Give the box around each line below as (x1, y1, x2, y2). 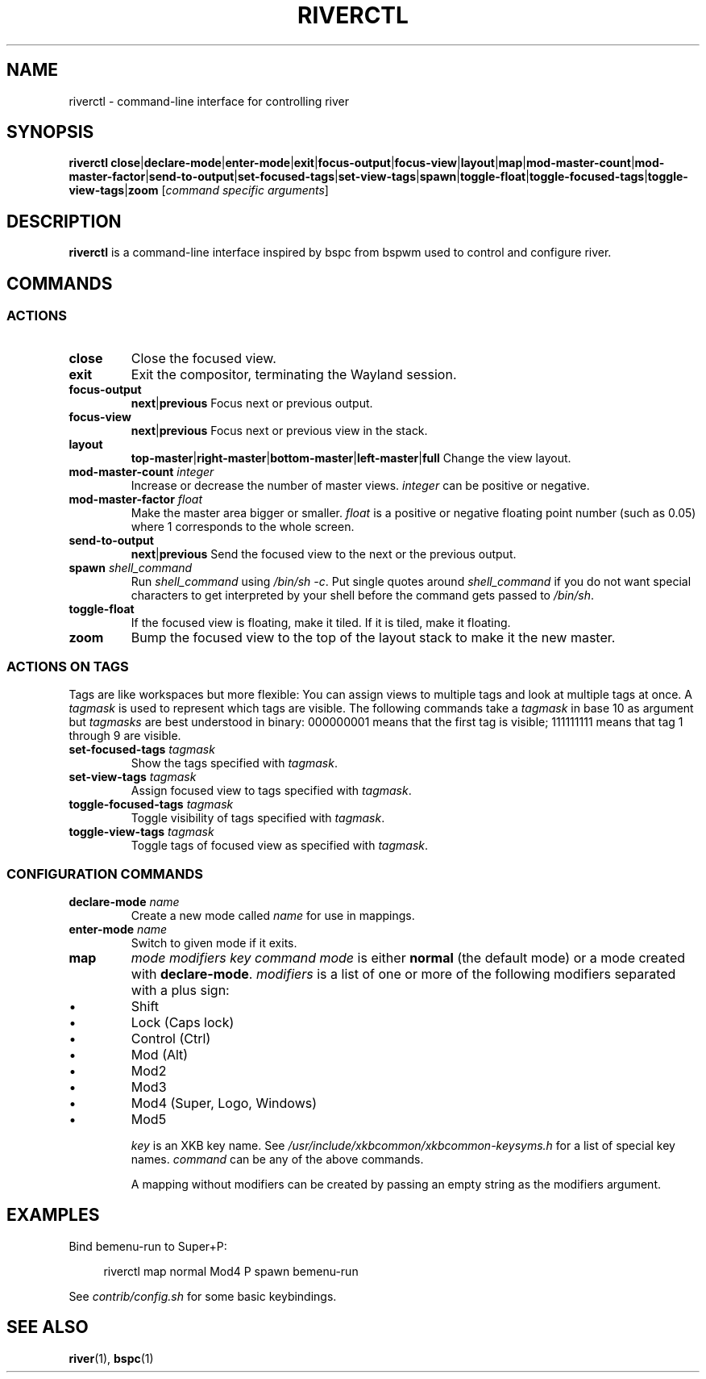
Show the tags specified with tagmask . (131, 756, 338, 771)
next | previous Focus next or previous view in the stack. (131, 423, 428, 437)
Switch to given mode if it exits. (131, 936, 297, 950)
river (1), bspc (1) (69, 1351, 154, 1365)
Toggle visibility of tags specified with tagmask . (131, 811, 385, 825)
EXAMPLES (6, 1205, 100, 1226)
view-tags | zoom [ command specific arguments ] (69, 183, 329, 198)
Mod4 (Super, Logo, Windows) (131, 1095, 318, 1111)
